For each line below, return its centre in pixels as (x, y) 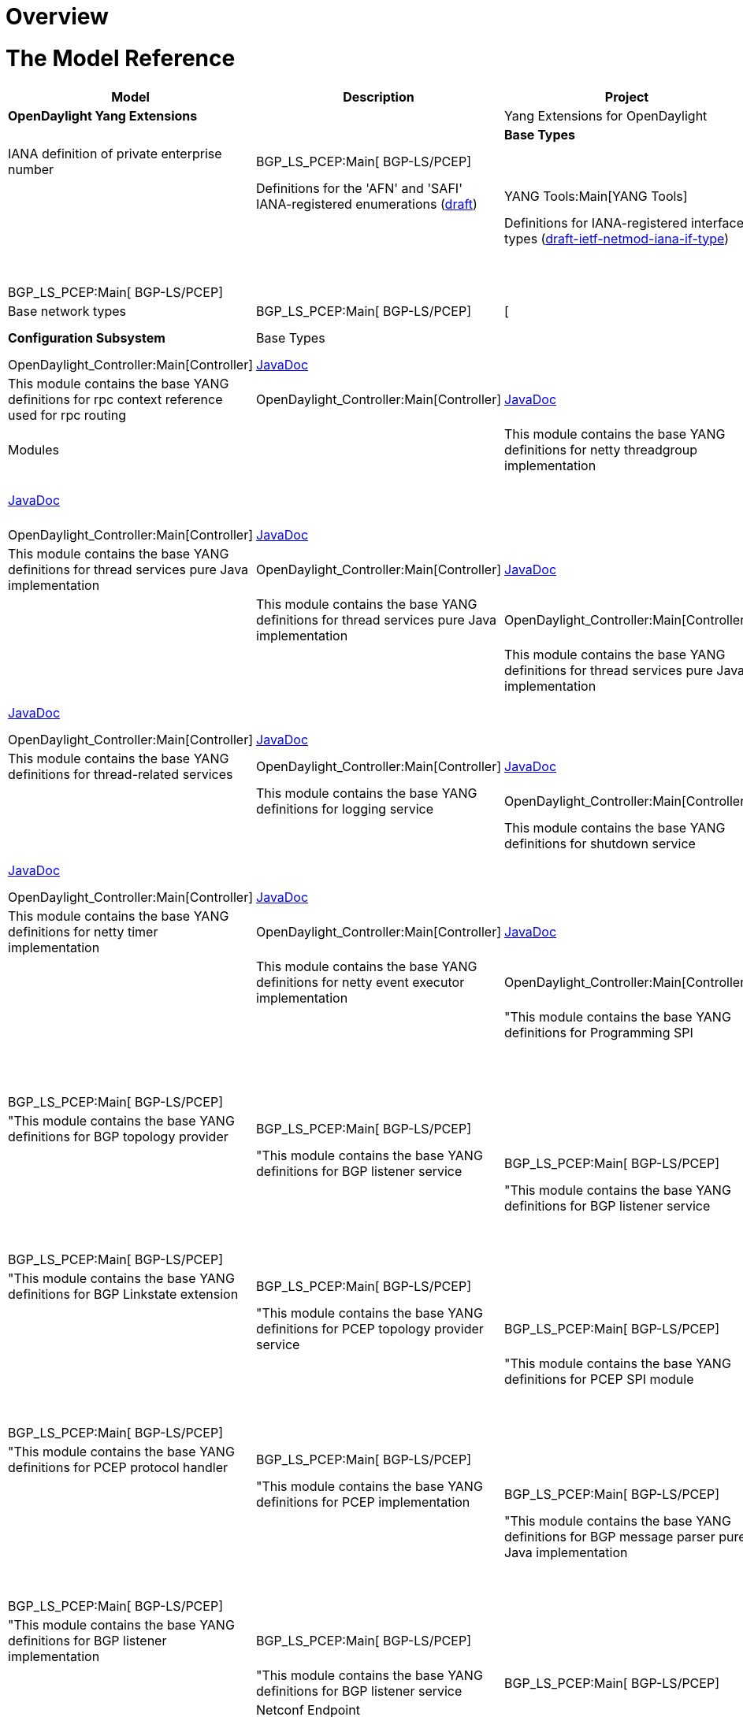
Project (627, 96)
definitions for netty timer (83, 931)
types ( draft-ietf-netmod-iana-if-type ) (617, 238)
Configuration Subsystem (87, 337)
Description (379, 96)
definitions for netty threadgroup (601, 449)
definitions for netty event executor (360, 982)
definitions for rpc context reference (115, 399)
